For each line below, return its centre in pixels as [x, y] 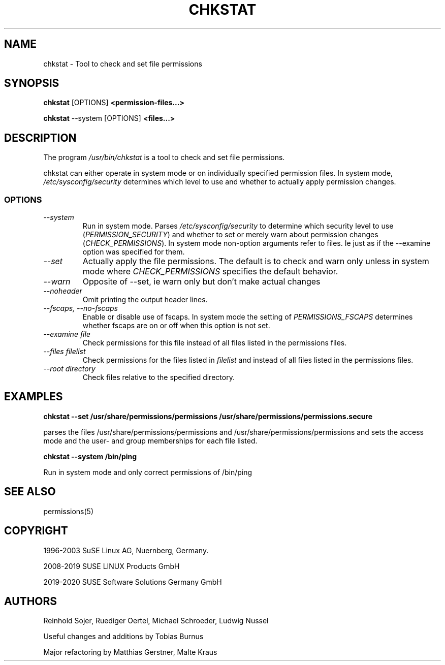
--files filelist [65, 352]
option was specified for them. [134, 252]
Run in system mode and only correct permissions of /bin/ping [148, 472]
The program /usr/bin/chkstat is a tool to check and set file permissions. [164, 157]
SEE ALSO [30, 492]
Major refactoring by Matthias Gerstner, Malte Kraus [130, 652]
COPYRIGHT [36, 531]
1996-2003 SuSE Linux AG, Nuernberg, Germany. [126, 550]
